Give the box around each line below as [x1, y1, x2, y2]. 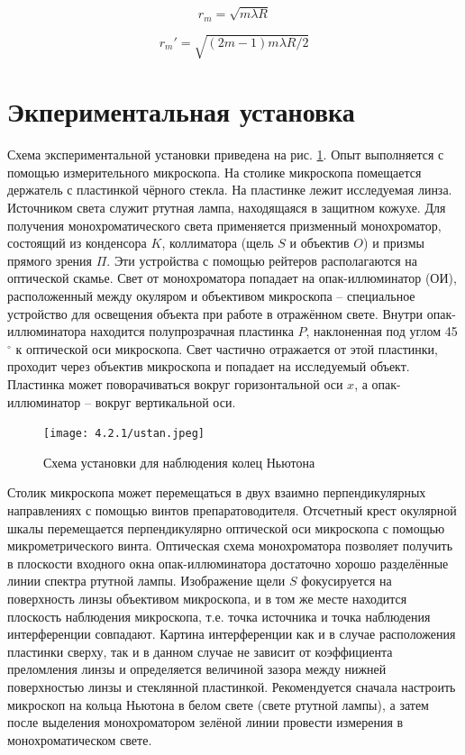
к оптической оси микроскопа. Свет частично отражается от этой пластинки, [15, 339, 438, 358]
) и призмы [363, 233, 424, 252]
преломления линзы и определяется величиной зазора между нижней [7, 659, 387, 678]
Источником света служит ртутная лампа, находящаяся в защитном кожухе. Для [7, 198, 446, 217]
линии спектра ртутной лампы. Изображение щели [7, 571, 286, 590]
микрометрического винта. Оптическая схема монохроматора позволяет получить [7, 536, 453, 555]
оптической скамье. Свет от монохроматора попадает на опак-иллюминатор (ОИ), [7, 268, 457, 287]
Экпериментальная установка [7, 93, 355, 130]
